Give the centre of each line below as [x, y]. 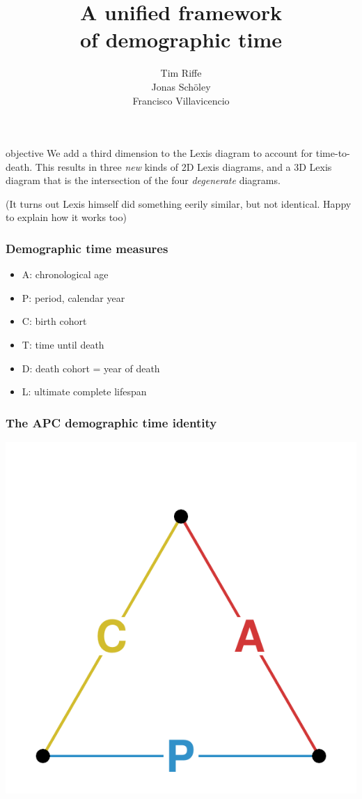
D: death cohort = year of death [91, 368]
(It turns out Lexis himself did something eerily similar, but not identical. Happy [179, 203]
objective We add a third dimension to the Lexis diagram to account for [159, 153]
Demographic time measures [87, 248]
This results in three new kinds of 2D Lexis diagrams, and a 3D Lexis [183, 166]
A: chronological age [65, 274]
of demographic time [181, 39]
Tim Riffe [181, 73]
